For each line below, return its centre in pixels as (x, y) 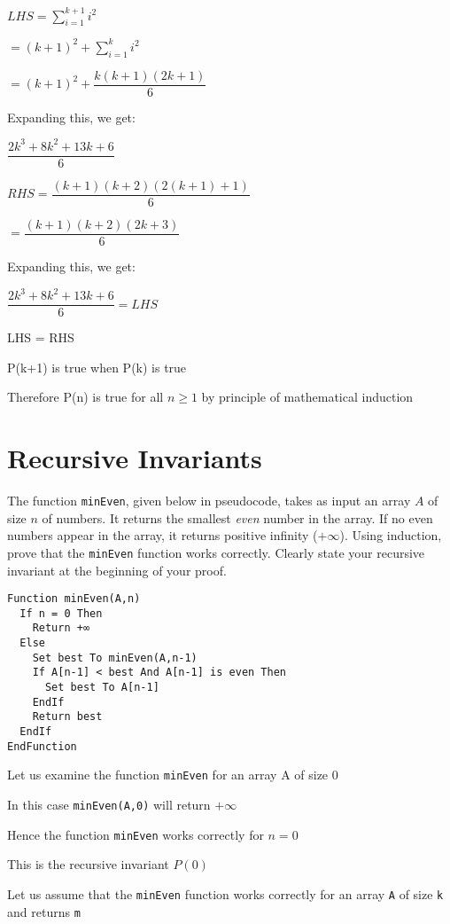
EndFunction (42, 746)
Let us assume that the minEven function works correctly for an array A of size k (225, 893)
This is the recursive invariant (88, 864)
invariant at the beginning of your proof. (117, 570)
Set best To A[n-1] (102, 688)
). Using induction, (391, 535)
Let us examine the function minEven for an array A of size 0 (173, 775)
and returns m (44, 911)
